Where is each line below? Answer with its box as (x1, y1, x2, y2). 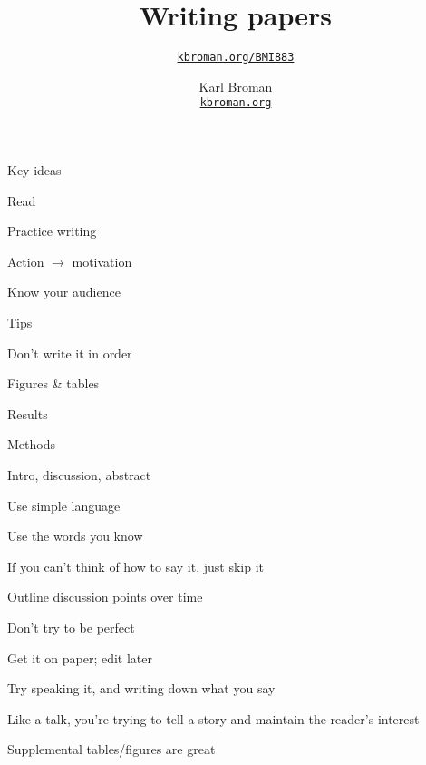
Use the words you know (7, 526, 143, 545)
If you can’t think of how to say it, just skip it (7, 556, 264, 575)
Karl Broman (198, 76, 273, 95)
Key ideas (7, 161, 62, 180)
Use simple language (7, 495, 121, 515)
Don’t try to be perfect (7, 617, 135, 636)
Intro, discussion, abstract (7, 465, 151, 484)
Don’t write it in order (7, 343, 132, 362)
